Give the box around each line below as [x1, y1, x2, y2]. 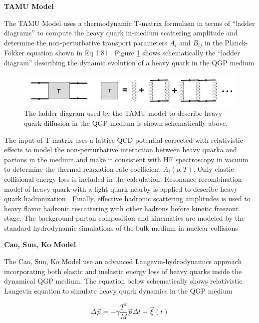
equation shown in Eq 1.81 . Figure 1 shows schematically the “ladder [26, 47, 240, 58]
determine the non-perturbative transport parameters [4, 37, 168, 47]
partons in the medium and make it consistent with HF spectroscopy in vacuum [4, 154, 249, 164]
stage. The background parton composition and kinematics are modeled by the [4, 213, 245, 223]
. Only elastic [193, 164, 234, 174]
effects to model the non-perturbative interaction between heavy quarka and [4, 144, 237, 155]
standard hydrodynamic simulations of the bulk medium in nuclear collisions [4, 222, 238, 233]
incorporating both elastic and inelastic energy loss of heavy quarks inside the [4, 266, 242, 276]
